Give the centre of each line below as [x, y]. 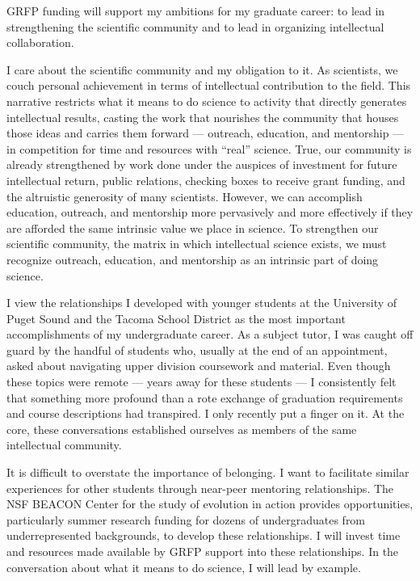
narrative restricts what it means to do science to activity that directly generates [207, 101]
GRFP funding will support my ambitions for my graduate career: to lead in [196, 11]
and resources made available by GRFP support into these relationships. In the [203, 551]
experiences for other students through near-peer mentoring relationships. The [200, 488]
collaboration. [40, 42]
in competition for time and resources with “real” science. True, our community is [209, 148]
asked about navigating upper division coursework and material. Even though [199, 366]
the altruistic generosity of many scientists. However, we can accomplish [185, 196]
